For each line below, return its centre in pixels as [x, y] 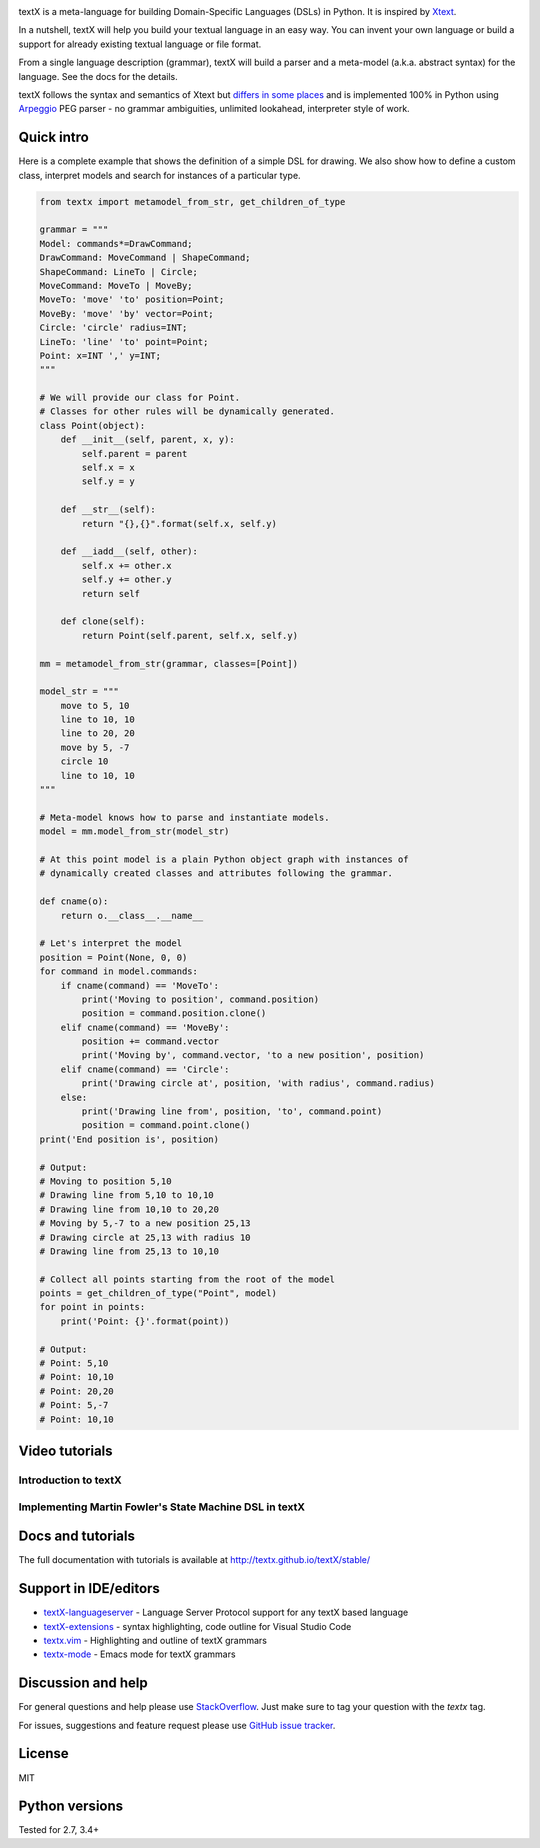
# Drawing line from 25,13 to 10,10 [129, 1251]
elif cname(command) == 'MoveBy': [145, 1027]
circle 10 [84, 761]
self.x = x [108, 468]
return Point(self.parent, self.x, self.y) [190, 635]
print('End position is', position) [129, 1139]
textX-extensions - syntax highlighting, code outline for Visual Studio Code [197, 1626]
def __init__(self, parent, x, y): [147, 439]
